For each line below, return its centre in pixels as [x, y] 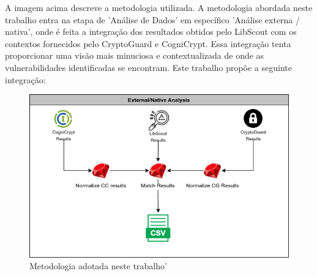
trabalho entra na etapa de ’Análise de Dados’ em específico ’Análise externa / [153, 19]
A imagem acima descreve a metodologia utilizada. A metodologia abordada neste [159, 7]
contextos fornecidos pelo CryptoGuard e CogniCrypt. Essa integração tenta [148, 43]
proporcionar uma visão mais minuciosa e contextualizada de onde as [135, 55]
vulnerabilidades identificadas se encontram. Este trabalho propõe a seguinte [148, 67]
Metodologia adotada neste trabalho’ [98, 266]
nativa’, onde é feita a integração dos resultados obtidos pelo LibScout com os [151, 32]
